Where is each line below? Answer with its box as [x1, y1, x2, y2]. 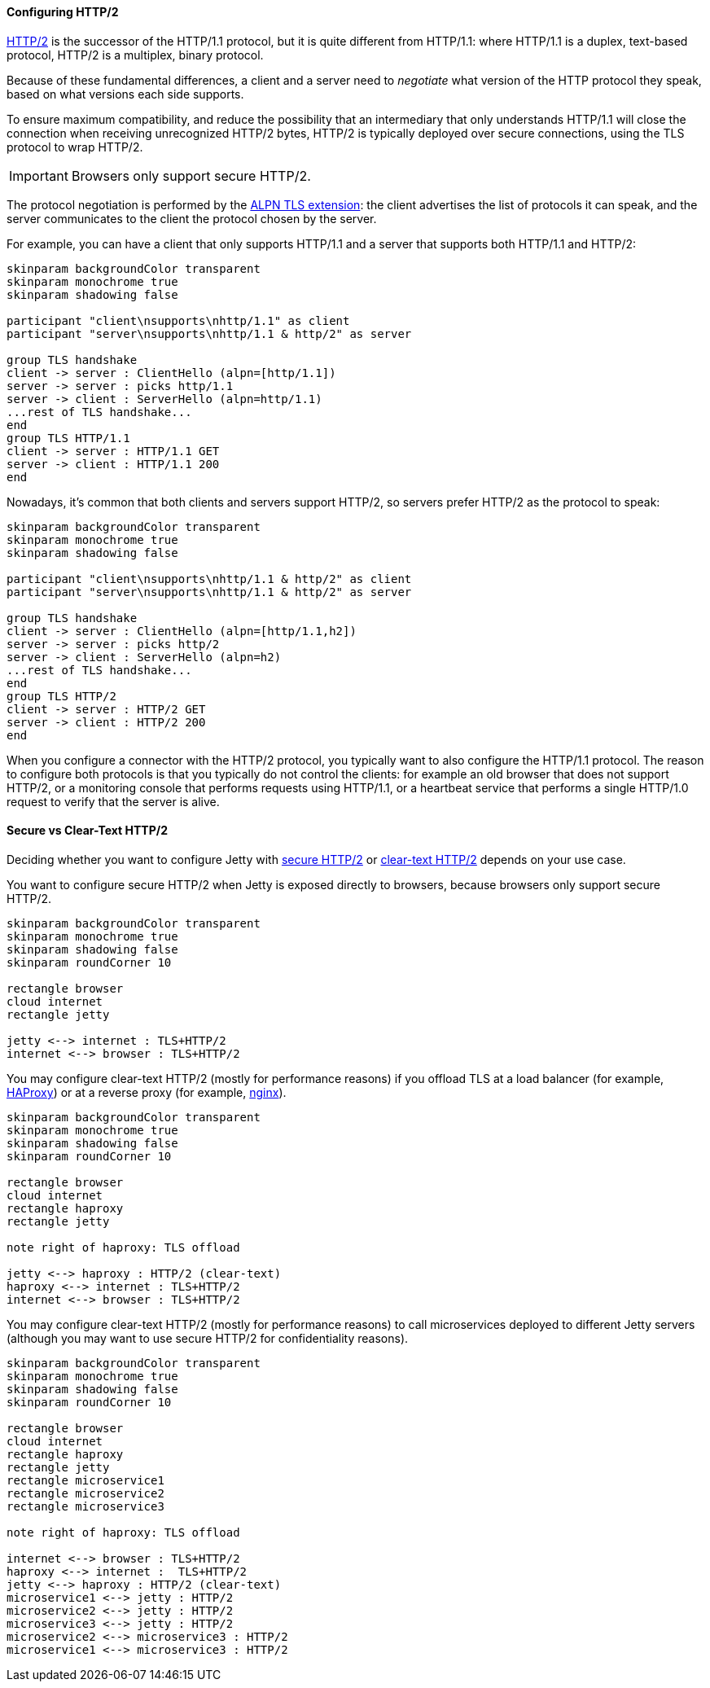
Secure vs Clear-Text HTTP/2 [7, 823, 168, 838]
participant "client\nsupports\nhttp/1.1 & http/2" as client [7, 572, 412, 585]
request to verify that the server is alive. [7, 794, 220, 809]
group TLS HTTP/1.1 [7, 431, 130, 445]
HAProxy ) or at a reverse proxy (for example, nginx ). [7, 1085, 287, 1099]
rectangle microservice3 [7, 1499, 164, 1513]
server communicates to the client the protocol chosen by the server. [7, 211, 377, 226]
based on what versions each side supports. [7, 86, 244, 101]
